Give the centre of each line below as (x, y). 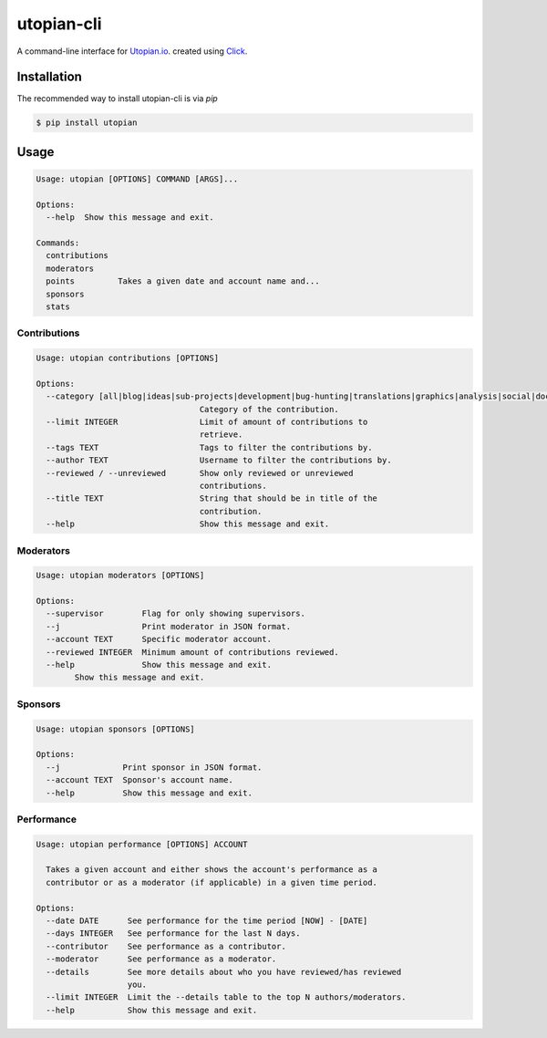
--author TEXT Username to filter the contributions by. (219, 460)
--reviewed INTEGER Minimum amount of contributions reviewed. (192, 652)
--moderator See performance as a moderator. (161, 959)
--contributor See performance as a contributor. (166, 946)
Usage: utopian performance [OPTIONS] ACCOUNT (142, 844)
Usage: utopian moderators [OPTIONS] (120, 576)
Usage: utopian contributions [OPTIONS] (127, 358)
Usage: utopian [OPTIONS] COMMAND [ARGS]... (137, 179)
